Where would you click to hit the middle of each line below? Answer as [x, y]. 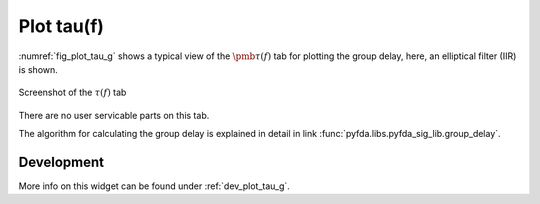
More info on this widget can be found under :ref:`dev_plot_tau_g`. [154, 186]
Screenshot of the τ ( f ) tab [72, 92]
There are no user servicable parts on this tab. [114, 115]
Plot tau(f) [61, 26]
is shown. [38, 69]
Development [61, 161]
